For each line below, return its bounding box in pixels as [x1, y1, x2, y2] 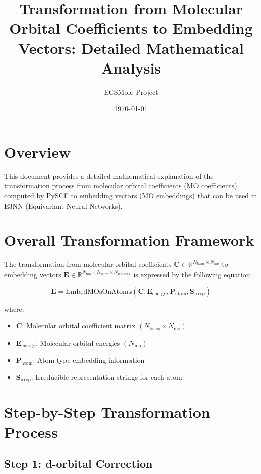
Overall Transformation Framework [4, 230, 254, 250]
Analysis [101, 57, 161, 78]
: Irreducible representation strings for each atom [31, 371, 182, 382]
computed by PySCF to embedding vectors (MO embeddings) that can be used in [4, 190, 257, 200]
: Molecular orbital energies [36, 337, 120, 348]
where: [4, 303, 24, 314]
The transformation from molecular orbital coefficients [4, 259, 172, 269]
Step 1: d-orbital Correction [4, 456, 153, 471]
